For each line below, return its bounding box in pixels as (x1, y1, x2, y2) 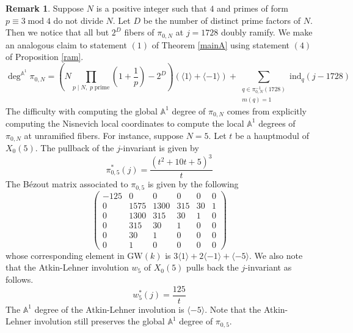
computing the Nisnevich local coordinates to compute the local (5, 116, 244, 129)
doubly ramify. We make (221, 26, 313, 39)
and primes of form (217, 2, 288, 14)
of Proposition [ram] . (5, 50, 84, 63)
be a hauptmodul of (235, 129, 309, 141)
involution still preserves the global (34, 315, 165, 327)
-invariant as (245, 261, 292, 274)
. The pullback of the (35, 141, 114, 154)
